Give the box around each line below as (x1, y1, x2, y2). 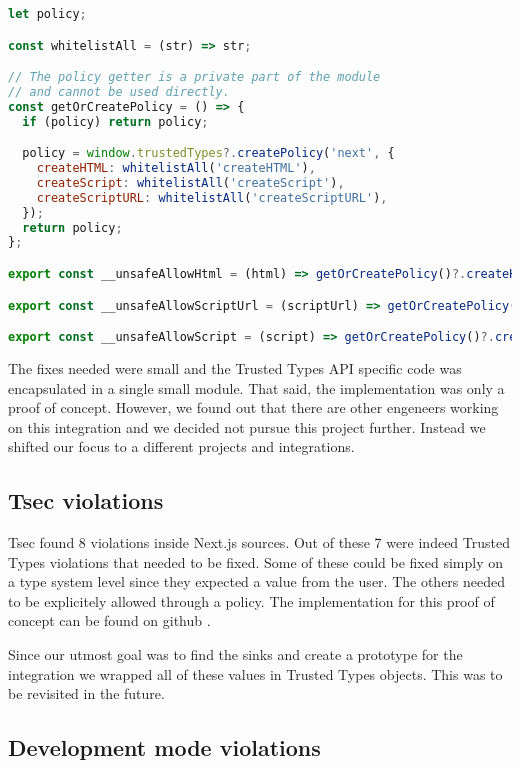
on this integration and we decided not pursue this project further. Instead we (8, 416, 486, 437)
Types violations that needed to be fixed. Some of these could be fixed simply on (8, 551, 503, 572)
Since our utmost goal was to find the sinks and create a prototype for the (8, 644, 463, 665)
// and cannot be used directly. (8, 84, 230, 99)
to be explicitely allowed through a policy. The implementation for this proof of (8, 590, 495, 611)
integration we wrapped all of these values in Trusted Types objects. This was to (8, 663, 503, 684)
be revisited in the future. (8, 683, 165, 704)
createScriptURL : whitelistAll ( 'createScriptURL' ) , (36, 190, 388, 205)
